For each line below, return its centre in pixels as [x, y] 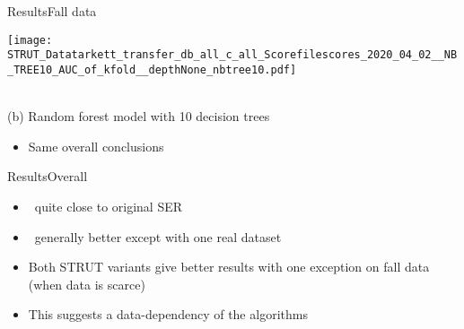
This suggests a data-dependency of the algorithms [168, 314]
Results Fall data [52, 11]
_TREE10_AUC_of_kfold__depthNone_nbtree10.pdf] [152, 69]
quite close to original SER [109, 206]
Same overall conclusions [96, 146]
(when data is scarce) [87, 284]
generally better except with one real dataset [158, 236]
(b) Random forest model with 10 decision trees [139, 116]
